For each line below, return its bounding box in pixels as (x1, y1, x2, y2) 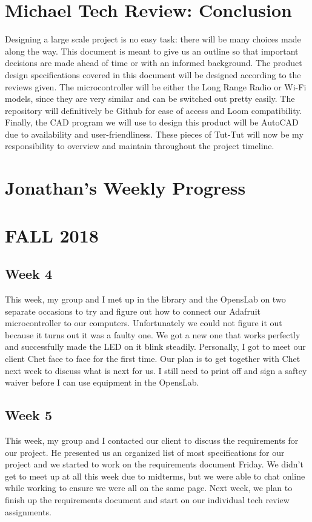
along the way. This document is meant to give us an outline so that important (5, 44, 299, 57)
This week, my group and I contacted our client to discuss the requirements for (5, 433, 299, 446)
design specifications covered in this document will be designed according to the (5, 68, 301, 81)
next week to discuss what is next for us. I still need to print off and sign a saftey (5, 364, 307, 376)
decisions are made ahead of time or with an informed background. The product (5, 56, 302, 69)
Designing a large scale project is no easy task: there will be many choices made (5, 33, 301, 45)
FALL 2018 (5, 223, 99, 247)
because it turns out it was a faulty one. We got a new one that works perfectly (5, 328, 300, 341)
